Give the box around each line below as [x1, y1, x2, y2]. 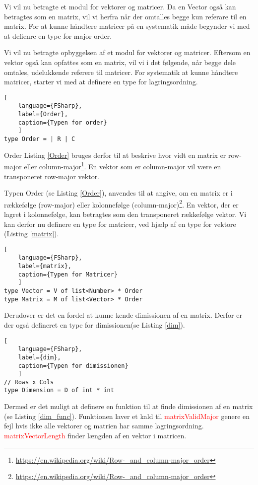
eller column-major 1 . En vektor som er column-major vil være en [24, 160, 221, 171]
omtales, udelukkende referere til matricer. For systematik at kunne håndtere [4, 67, 238, 77]
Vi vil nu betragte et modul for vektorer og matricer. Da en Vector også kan [4, 1, 236, 11]
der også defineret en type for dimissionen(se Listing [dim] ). [4, 319, 185, 330]
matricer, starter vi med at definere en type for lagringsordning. [4, 76, 198, 87]
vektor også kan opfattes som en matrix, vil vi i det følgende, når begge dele [4, 57, 236, 67]
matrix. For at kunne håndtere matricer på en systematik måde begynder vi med [4, 21, 250, 31]
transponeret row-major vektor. [4, 171, 100, 181]
